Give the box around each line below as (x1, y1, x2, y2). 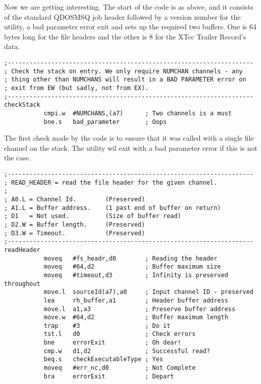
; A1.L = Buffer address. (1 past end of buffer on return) (4, 204, 221, 211)
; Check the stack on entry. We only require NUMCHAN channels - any (4, 67, 243, 75)
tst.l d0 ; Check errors (43, 330, 196, 338)
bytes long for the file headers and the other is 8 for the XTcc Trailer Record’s (4, 31, 246, 41)
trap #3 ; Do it (43, 322, 171, 329)
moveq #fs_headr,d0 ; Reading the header (43, 254, 218, 262)
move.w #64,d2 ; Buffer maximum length (43, 314, 228, 321)
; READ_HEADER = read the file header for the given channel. (4, 179, 218, 186)
